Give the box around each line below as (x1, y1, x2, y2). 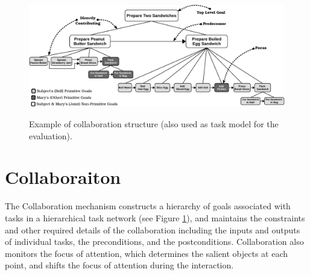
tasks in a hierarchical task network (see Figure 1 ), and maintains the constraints (5, 211, 305, 224)
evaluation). (29, 129, 72, 142)
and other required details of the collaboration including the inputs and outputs (5, 223, 300, 236)
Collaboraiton (5, 165, 121, 189)
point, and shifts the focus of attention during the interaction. (5, 259, 234, 271)
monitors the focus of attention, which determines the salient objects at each (5, 247, 288, 259)
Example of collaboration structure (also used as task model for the (29, 118, 279, 130)
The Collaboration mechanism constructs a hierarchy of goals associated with (5, 200, 291, 212)
